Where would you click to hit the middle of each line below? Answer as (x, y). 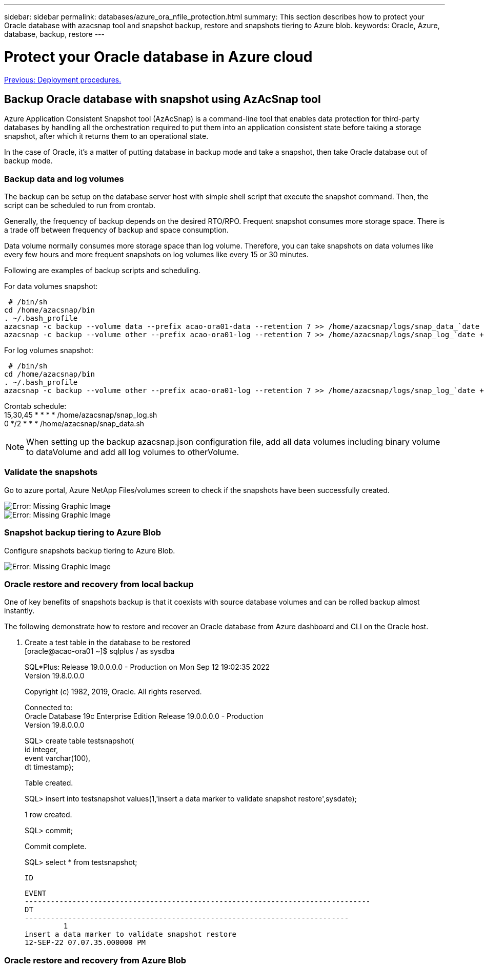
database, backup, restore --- (54, 34)
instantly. (19, 611)
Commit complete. (56, 847)
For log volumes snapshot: (49, 351)
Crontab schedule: (35, 406)
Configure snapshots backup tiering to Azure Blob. (90, 550)
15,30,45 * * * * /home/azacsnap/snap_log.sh (81, 415)
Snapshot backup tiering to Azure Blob (83, 533)
